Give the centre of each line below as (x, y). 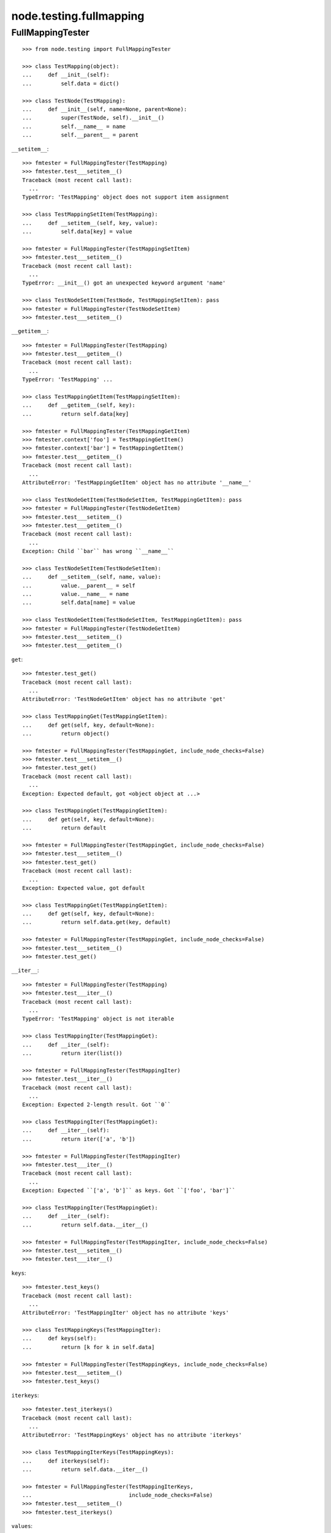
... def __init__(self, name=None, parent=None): (105, 109)
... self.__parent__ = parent (81, 135)
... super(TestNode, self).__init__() (93, 118)
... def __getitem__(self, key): (79, 405)
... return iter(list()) (72, 1053)
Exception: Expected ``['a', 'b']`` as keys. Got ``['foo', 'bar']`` (129, 1191)
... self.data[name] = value (79, 603)
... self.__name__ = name (74, 126)
